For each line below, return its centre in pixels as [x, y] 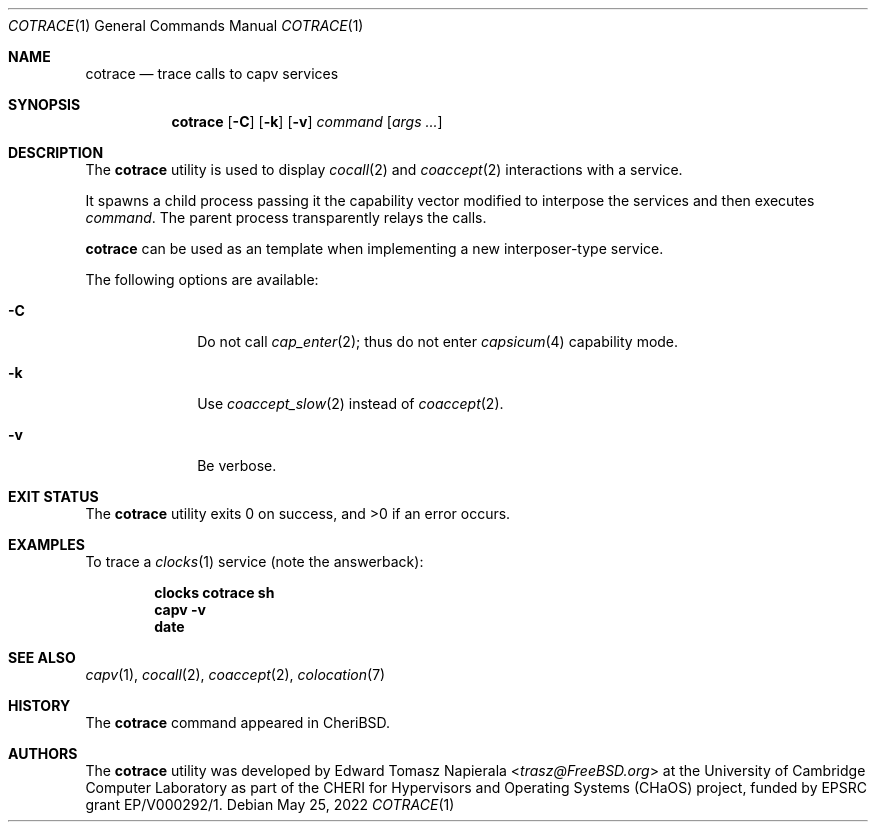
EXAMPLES [46, 544]
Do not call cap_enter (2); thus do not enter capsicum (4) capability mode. [438, 341]
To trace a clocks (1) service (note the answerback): [254, 561]
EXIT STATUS [53, 496]
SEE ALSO [42, 657]
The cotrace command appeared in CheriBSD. [238, 722]
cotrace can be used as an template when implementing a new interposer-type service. [374, 248]
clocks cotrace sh [214, 592]
